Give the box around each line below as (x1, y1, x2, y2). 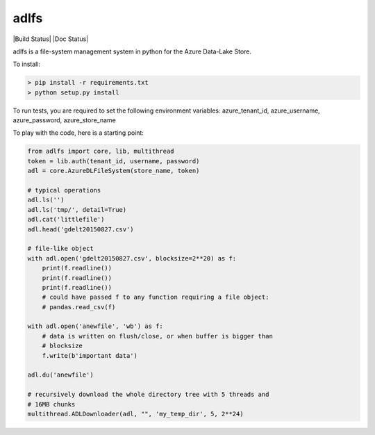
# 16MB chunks (27, 400, 76, 408)
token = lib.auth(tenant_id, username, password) (27, 157, 200, 165)
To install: (12, 60, 41, 69)
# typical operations (27, 186, 101, 195)
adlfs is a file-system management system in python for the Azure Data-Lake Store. (12, 47, 252, 56)
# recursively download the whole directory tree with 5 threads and (27, 391, 269, 399)
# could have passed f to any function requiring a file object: (42, 293, 269, 302)
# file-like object (27, 245, 94, 253)
